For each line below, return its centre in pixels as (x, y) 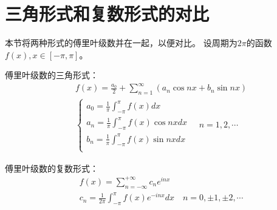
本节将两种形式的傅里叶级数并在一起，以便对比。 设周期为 (121, 43)
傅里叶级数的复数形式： (52, 168)
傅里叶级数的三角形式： (52, 75)
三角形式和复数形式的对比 (107, 14)
